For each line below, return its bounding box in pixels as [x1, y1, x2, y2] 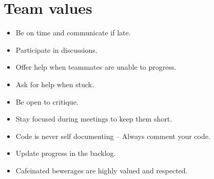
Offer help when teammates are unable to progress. [15, 62, 177, 72]
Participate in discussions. [15, 44, 98, 55]
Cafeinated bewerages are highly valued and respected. [15, 165, 188, 175]
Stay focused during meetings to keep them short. [15, 113, 172, 124]
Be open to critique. [15, 96, 79, 107]
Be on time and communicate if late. [15, 27, 131, 38]
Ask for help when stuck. [15, 78, 94, 89]
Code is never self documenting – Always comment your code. [15, 130, 210, 141]
